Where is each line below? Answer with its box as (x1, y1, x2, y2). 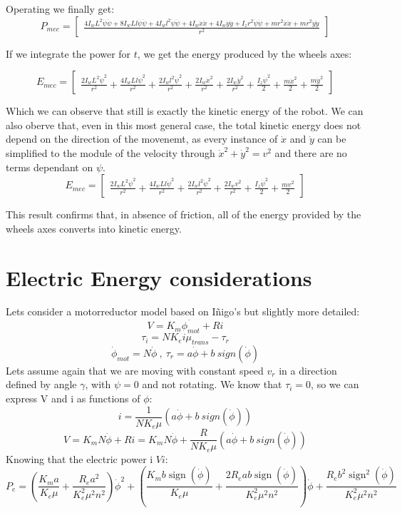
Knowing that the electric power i (6, 451, 153, 466)
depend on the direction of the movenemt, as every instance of (6, 131, 278, 146)
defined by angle (6, 377, 77, 392)
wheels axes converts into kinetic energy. (6, 220, 182, 235)
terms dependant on (6, 159, 93, 174)
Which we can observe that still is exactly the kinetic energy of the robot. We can (6, 103, 364, 118)
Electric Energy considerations (6, 263, 312, 292)
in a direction (279, 362, 337, 377)
